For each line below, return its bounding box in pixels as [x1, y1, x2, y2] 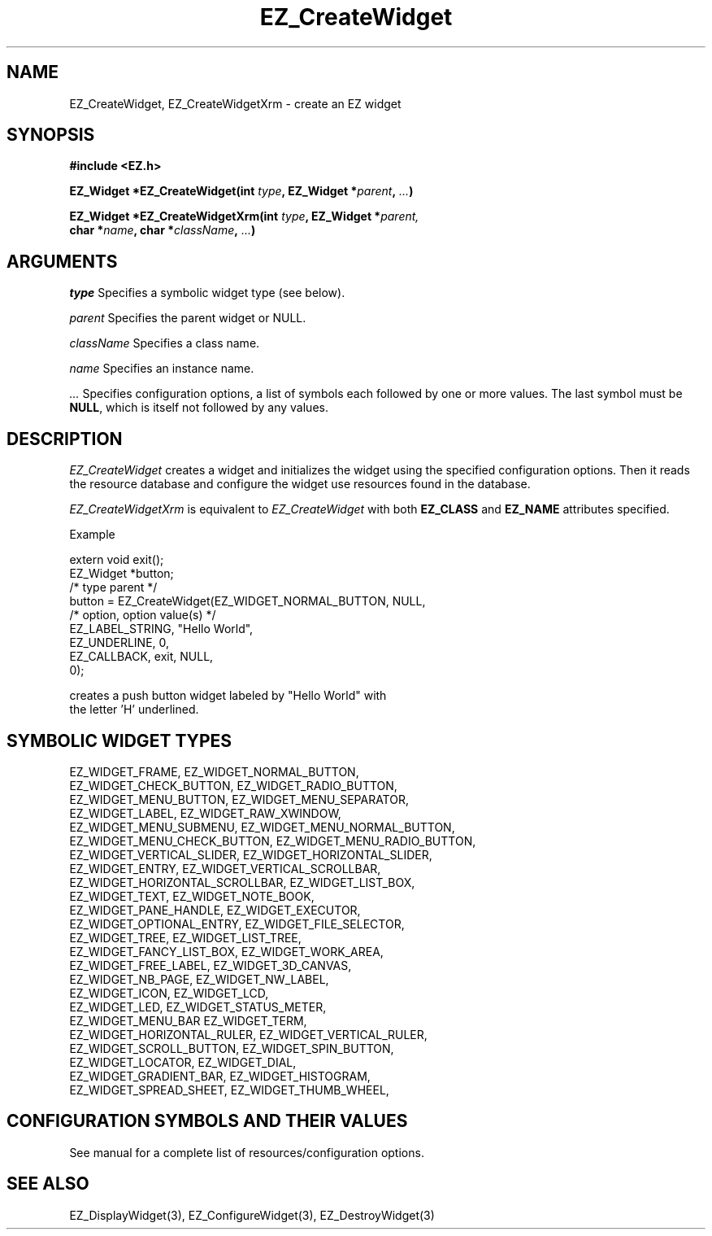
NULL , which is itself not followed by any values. [69, 400, 328, 415]
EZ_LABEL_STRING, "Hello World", [69, 622, 254, 636]
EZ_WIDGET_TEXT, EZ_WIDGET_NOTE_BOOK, [69, 889, 315, 903]
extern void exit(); [69, 552, 164, 567]
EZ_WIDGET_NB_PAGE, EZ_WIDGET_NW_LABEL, [69, 972, 329, 986]
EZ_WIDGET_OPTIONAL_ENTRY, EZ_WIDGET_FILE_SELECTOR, [69, 916, 405, 931]
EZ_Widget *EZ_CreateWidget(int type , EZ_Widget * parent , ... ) [69, 184, 414, 199]
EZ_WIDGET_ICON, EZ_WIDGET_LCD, [69, 985, 269, 1000]
